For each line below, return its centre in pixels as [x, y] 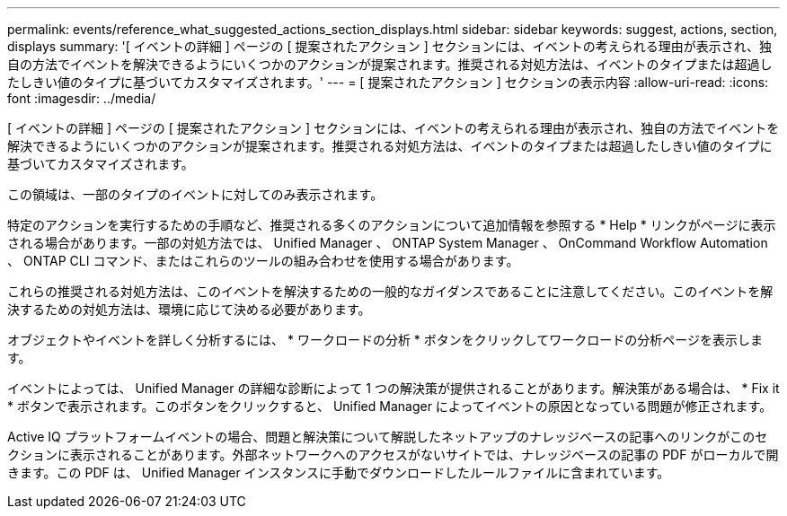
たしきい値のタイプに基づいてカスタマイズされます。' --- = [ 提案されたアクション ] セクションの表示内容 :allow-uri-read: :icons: [388, 82]
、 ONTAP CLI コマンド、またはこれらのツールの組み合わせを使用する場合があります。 [263, 261]
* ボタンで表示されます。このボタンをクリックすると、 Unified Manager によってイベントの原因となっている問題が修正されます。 [390, 406]
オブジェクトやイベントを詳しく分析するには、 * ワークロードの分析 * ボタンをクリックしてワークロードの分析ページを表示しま [385, 340]
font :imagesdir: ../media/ [82, 98]
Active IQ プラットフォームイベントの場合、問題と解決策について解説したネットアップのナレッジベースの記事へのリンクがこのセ [388, 437]
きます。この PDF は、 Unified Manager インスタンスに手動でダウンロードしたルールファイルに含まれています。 [339, 472]
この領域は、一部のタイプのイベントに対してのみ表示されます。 [195, 194]
